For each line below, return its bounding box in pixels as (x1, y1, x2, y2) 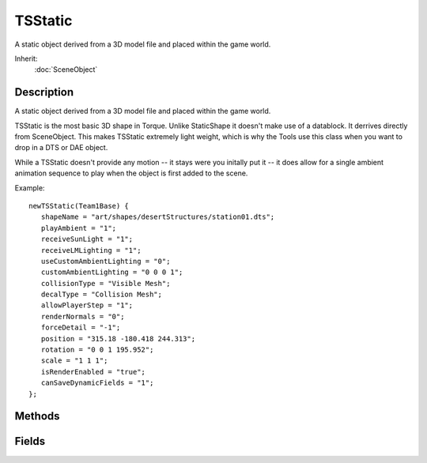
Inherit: (14, 54, 38, 63)
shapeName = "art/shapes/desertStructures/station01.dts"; (40, 213, 275, 221)
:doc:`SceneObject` (34, 65, 98, 74)
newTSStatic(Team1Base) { (28, 201, 130, 210)
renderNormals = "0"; (40, 312, 125, 321)
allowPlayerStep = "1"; (40, 301, 134, 310)
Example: (14, 183, 45, 193)
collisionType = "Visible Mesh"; (40, 279, 171, 288)
